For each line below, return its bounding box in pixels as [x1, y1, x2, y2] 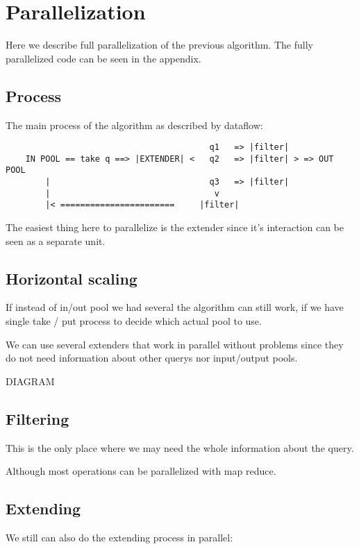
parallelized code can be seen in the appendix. [6, 51, 201, 65]
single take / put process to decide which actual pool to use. [6, 314, 262, 328]
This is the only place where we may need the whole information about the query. [6, 440, 354, 455]
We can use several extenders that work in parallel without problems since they [6, 337, 344, 351]
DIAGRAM [6, 373, 55, 388]
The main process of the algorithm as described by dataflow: [6, 117, 263, 132]
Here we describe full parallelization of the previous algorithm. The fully [6, 37, 313, 52]
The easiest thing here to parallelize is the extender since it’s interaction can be [6, 220, 344, 235]
